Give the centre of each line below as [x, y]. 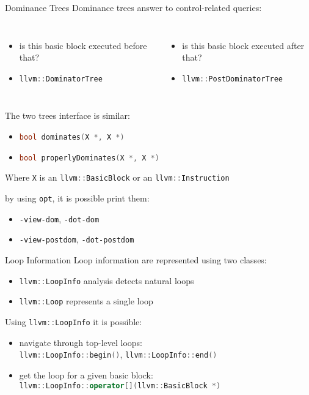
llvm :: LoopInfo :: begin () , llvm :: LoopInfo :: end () [118, 354]
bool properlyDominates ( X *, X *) [89, 158]
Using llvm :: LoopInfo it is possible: [74, 321]
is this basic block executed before [83, 45]
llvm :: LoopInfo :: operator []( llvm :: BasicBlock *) [120, 386]
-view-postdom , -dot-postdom [77, 239]
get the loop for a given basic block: [86, 374]
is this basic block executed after [243, 45]
